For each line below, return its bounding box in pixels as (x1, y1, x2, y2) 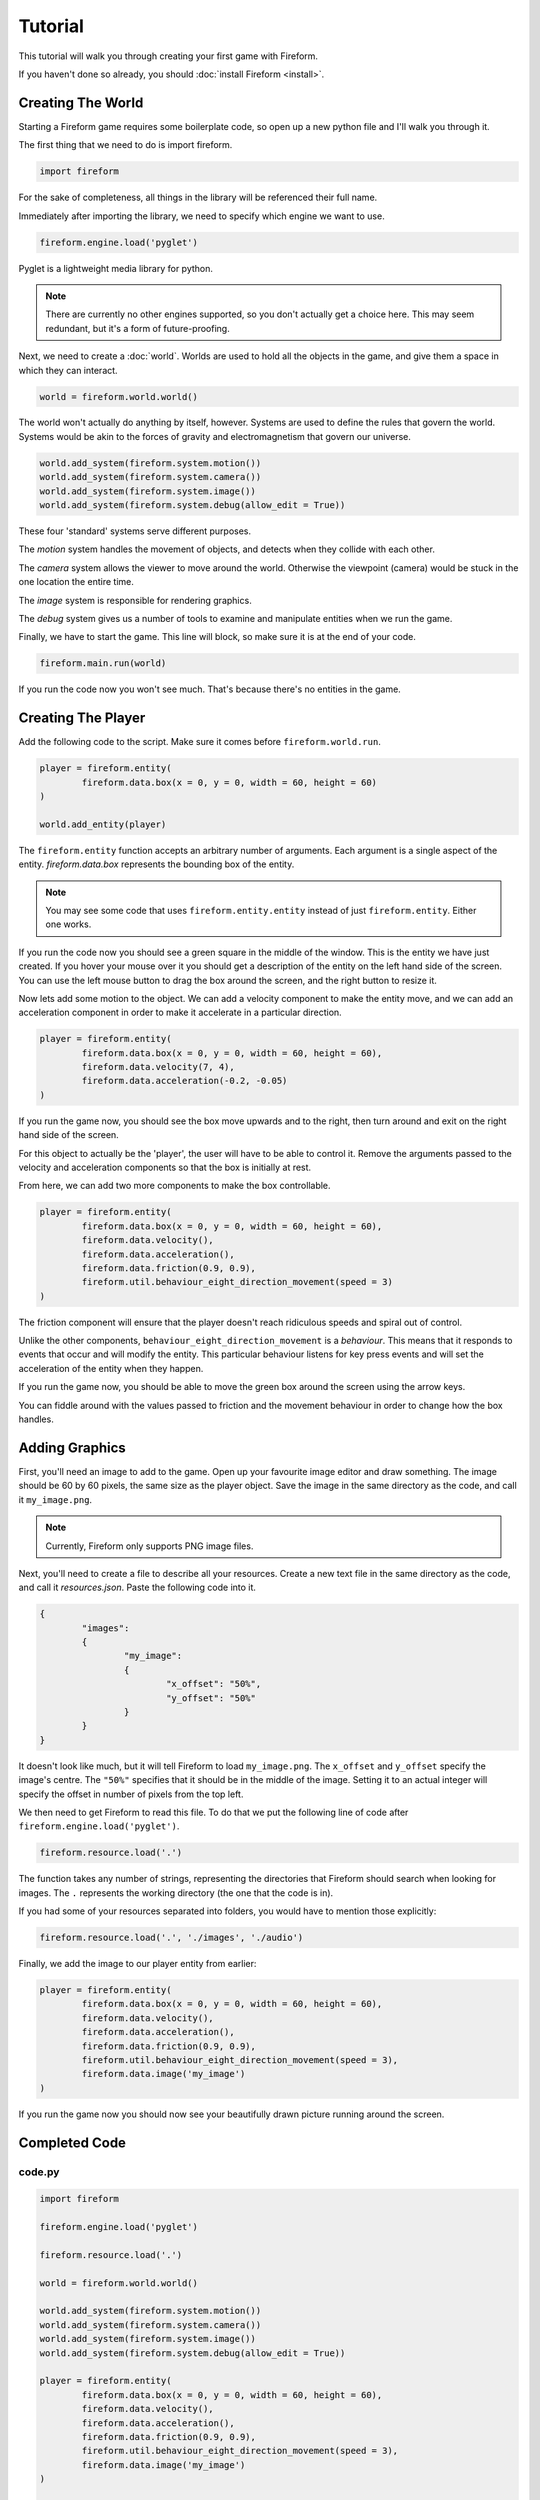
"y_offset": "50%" (165, 1692, 257, 1704)
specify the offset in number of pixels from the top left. (18, 1788, 244, 1800)
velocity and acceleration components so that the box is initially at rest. (18, 1161, 312, 1173)
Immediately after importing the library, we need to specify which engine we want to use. (18, 210, 385, 222)
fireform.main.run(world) (39, 658, 167, 669)
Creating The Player (18, 710, 146, 727)
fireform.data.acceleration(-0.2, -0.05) (81, 1075, 288, 1087)
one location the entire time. (18, 576, 135, 588)
